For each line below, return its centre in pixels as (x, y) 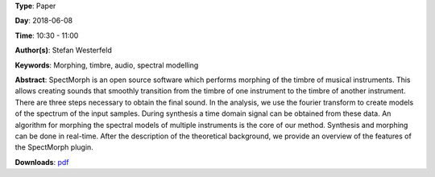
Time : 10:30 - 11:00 (47, 35)
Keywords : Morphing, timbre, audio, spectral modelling (107, 65)
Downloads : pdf (42, 162)
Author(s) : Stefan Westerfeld (63, 50)
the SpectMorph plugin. (54, 147)
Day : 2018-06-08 (44, 21)
